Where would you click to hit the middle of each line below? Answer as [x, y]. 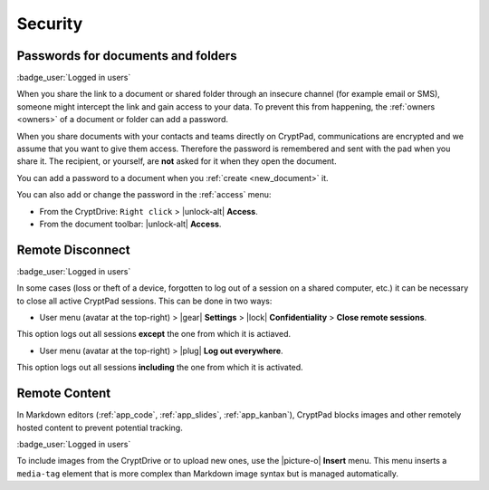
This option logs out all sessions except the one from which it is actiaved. [154, 334]
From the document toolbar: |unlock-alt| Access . [130, 224]
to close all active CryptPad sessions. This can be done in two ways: [144, 301]
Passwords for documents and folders [127, 56]
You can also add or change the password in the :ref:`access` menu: [144, 195]
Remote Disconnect [73, 250]
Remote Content [64, 394]
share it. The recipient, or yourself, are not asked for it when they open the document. [177, 161]
